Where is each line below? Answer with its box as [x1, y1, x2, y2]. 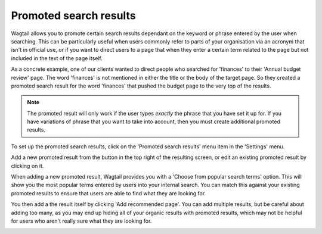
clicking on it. [11, 162, 44, 169]
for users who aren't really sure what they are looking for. [11, 217, 152, 224]
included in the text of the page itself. [11, 54, 103, 62]
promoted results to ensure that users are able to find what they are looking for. [11, 189, 206, 196]
